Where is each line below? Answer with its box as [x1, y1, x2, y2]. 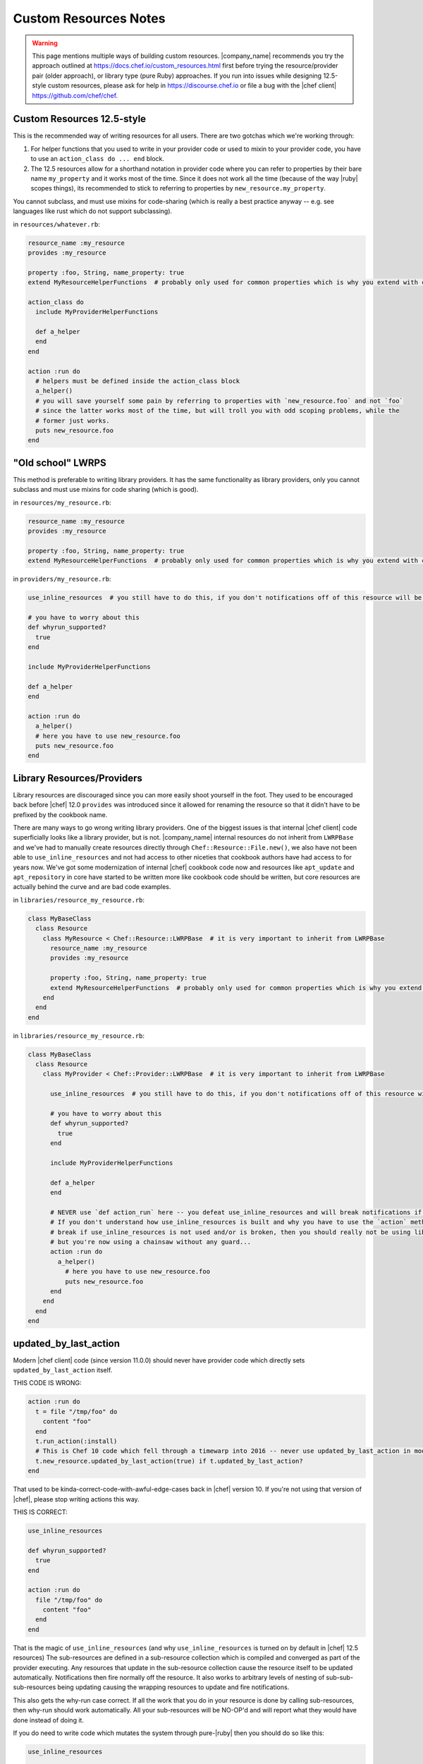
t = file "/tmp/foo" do [35, 1408, 118, 1415]
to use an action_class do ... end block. [30, 155, 165, 163]
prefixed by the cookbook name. [13, 810, 108, 818]
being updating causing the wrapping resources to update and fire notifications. [57, 1683, 290, 1691]
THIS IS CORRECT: [13, 1507, 68, 1516]
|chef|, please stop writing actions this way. [13, 1494, 140, 1503]
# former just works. [35, 416, 111, 425]
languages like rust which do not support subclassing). [13, 207, 173, 215]
